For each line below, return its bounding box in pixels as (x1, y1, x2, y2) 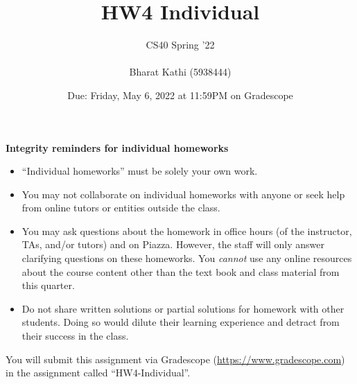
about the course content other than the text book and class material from (21, 264, 340, 279)
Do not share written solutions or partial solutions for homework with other (21, 301, 345, 315)
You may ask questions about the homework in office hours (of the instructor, (21, 223, 352, 238)
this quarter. (21, 278, 75, 293)
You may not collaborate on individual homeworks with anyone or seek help (21, 186, 345, 201)
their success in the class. (21, 329, 129, 343)
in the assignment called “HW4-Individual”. (6, 365, 191, 380)
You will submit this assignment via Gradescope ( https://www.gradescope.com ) (6, 351, 345, 366)
